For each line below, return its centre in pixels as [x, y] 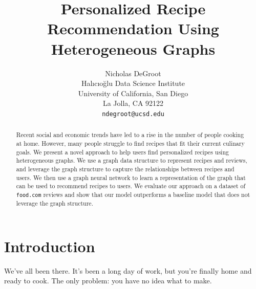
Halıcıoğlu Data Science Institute [133, 83]
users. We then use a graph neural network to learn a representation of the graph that [131, 177]
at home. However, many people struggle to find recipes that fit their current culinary [130, 143]
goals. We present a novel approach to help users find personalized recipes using [122, 152]
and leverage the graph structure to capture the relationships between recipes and [125, 169]
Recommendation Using [133, 28]
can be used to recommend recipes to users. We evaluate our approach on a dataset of [131, 186]
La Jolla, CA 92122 [133, 103]
